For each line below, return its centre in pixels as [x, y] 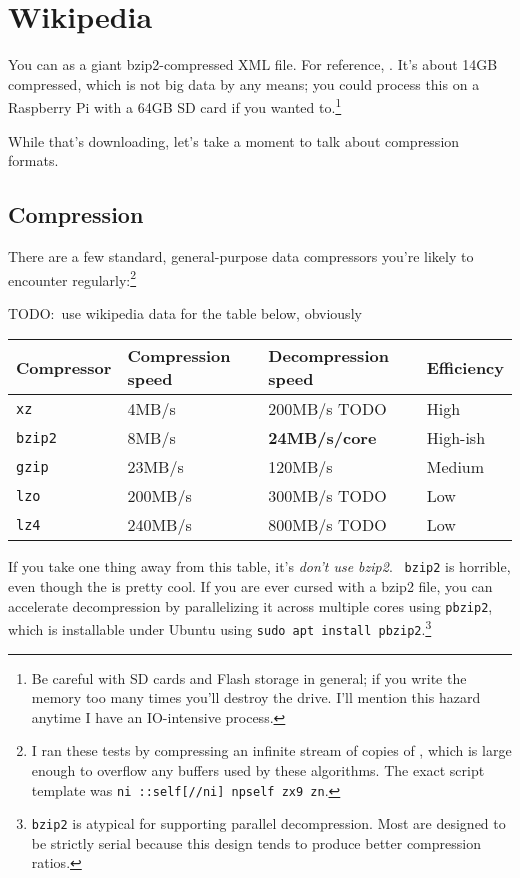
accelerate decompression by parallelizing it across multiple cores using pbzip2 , [250, 605]
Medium [455, 467]
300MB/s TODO [327, 496]
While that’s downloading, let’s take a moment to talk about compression [234, 140]
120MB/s [300, 467]
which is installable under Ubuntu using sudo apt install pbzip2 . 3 [220, 627]
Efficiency [465, 367]
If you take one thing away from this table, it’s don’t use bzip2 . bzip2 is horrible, [259, 566]
